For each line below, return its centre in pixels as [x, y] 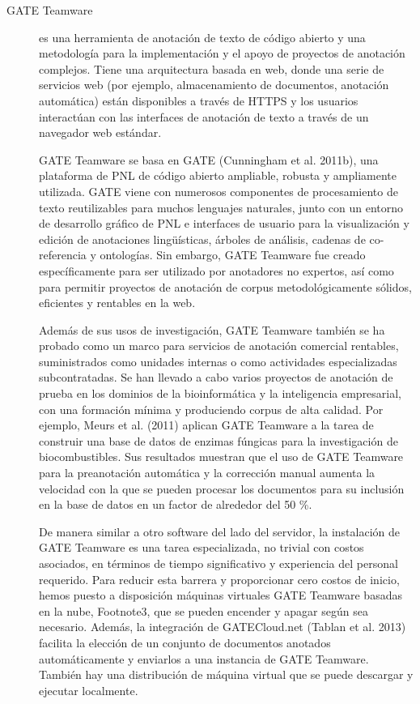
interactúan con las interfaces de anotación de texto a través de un [204, 116]
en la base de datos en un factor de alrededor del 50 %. [176, 504]
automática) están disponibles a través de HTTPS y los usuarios [199, 100]
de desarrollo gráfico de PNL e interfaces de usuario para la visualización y [224, 223]
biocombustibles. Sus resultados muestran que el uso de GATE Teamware [221, 457]
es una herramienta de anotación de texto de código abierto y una [202, 37]
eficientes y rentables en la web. [117, 303]
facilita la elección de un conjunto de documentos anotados [185, 642]
